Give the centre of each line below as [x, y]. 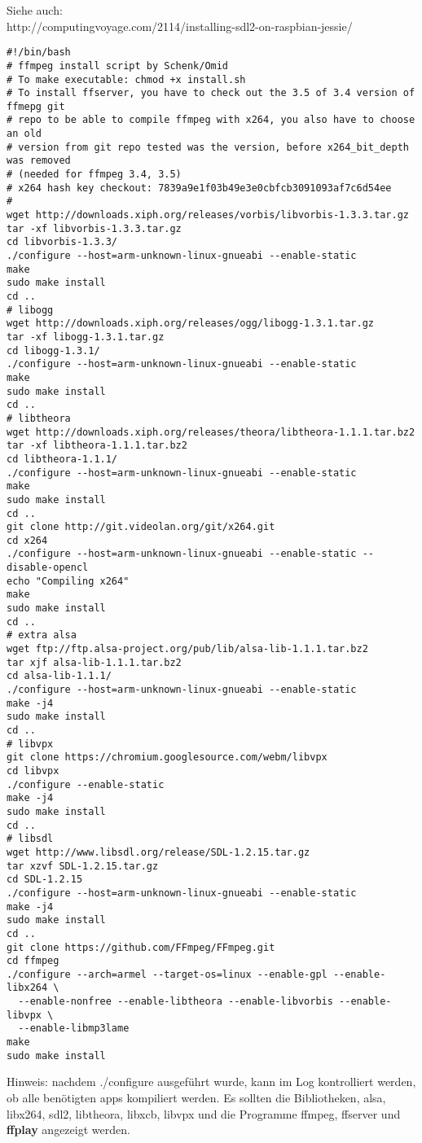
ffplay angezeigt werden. [68, 1130]
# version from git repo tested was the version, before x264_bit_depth [208, 147]
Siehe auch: [35, 10]
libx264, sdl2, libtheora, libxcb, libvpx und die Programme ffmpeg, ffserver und [204, 1113]
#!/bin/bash [39, 53]
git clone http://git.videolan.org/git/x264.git [141, 527]
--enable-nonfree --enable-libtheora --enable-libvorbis [176, 1002]
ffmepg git [36, 106]
